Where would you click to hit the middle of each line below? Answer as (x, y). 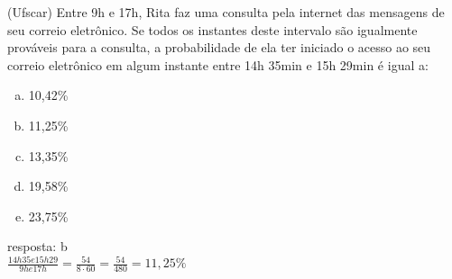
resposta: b (37, 246)
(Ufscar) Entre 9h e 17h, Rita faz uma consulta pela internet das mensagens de (226, 12)
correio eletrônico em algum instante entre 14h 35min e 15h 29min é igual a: (218, 64)
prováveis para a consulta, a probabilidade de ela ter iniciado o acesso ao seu (219, 47)
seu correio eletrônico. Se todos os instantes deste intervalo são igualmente (212, 29)
